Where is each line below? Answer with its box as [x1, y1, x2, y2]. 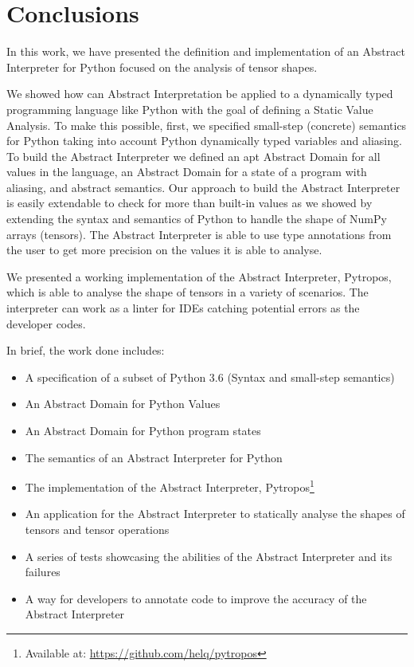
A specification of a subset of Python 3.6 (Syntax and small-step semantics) [25, 368, 395, 385]
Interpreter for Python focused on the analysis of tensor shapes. [6, 58, 318, 75]
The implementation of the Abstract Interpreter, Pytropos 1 [25, 477, 314, 495]
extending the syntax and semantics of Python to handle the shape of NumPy [6, 210, 387, 227]
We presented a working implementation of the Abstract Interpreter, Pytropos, [6, 268, 392, 284]
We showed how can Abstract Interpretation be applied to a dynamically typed [6, 85, 393, 102]
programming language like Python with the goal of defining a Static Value [6, 100, 373, 117]
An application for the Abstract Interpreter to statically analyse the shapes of [25, 505, 405, 522]
